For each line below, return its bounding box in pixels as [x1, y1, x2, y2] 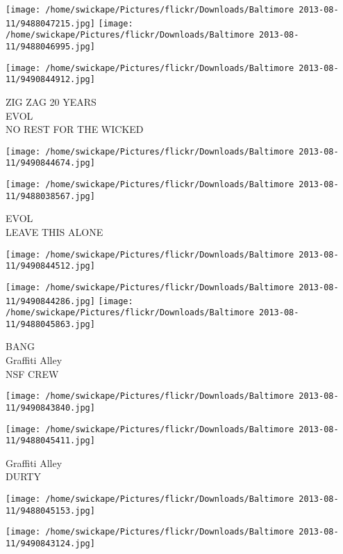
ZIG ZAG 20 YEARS [6, 94, 97, 109]
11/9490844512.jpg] [6, 261, 95, 271]
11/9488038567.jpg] [6, 191, 95, 201]
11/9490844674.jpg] [6, 158, 95, 168]
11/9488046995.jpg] [6, 41, 95, 52]
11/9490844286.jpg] [6, 296, 95, 306]
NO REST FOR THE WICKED [6, 122, 144, 136]
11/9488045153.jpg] [6, 505, 95, 516]
